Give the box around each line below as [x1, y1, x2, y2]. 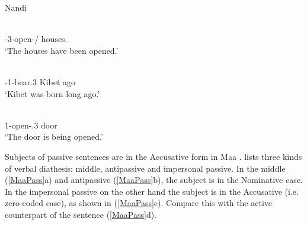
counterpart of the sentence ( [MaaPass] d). [5, 208, 157, 220]
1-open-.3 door [5, 118, 57, 131]
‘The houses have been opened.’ [5, 44, 119, 56]
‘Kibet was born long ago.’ [5, 87, 100, 99]
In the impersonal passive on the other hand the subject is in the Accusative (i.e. [5, 185, 299, 197]
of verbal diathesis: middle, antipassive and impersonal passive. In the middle [5, 162, 286, 174]
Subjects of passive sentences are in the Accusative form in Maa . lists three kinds [5, 150, 302, 162]
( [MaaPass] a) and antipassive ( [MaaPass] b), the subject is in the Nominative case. [5, 173, 303, 186]
